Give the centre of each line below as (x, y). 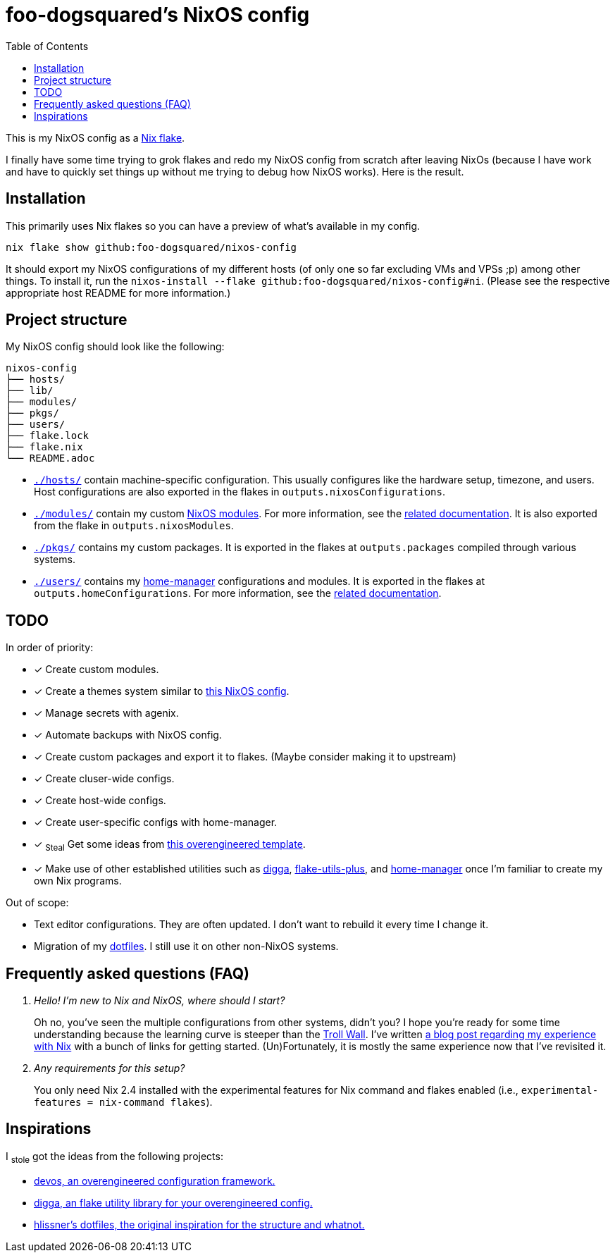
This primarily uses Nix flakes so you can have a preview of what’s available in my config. (213, 226)
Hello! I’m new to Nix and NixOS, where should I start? (160, 1000)
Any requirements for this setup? (110, 1068)
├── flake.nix (44, 447)
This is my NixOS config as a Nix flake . (95, 137)
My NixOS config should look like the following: (115, 347)
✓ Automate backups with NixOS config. (128, 735)
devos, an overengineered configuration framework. (155, 1180)
